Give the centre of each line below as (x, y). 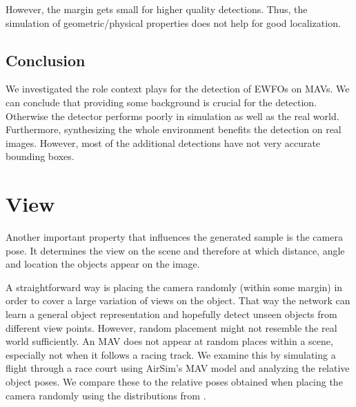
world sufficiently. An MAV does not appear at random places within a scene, (169, 341)
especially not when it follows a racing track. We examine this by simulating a (171, 354)
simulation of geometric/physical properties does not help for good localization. (173, 22)
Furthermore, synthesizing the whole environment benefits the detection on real (174, 129)
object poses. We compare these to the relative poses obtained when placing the (174, 382)
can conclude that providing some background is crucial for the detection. (161, 102)
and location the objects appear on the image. (103, 264)
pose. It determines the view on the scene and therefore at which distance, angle (175, 250)
